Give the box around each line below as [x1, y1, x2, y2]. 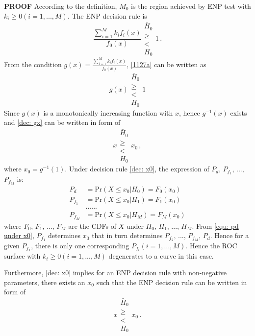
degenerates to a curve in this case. [108, 251, 214, 261]
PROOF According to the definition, [4, 1, 117, 11]
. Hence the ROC [185, 240, 237, 251]
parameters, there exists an [4, 277, 85, 287]
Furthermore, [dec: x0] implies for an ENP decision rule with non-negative [4, 267, 227, 277]
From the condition [4, 59, 62, 70]
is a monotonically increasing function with [43, 107, 173, 118]
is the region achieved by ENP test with [131, 1, 251, 11]
